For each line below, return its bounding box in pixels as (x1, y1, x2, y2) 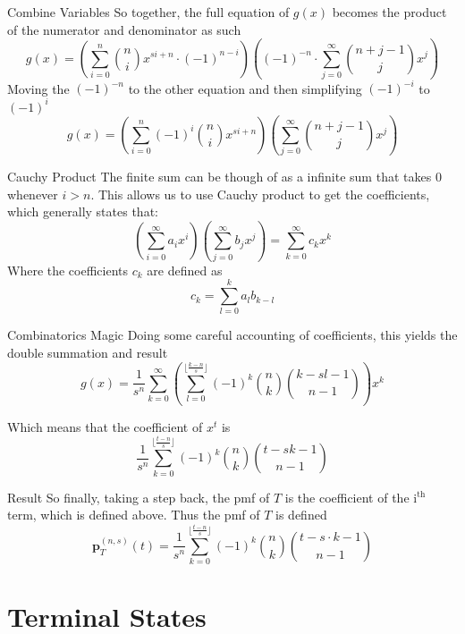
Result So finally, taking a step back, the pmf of (7, 487, 270, 506)
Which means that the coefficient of (7, 417, 203, 435)
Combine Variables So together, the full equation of (7, 3, 290, 21)
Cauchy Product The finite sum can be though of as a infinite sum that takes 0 (7, 167, 442, 186)
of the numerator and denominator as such (7, 20, 241, 38)
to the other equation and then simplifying (128, 79, 362, 97)
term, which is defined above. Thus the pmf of (7, 505, 260, 524)
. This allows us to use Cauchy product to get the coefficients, (90, 184, 430, 203)
